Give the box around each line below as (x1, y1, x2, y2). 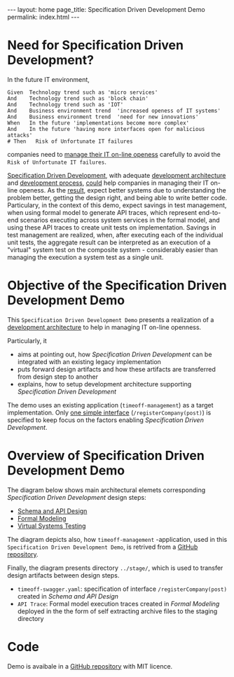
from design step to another (17, 372, 99, 381)
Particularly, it (7, 336, 47, 344)
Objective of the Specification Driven (7, 278, 227, 293)
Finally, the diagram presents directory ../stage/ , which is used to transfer (7, 564, 223, 572)
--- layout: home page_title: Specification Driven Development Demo (7, 6, 205, 13)
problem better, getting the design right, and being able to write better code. (7, 193, 228, 202)
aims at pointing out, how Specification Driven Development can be (17, 350, 212, 358)
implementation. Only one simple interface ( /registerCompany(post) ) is (7, 408, 212, 417)
